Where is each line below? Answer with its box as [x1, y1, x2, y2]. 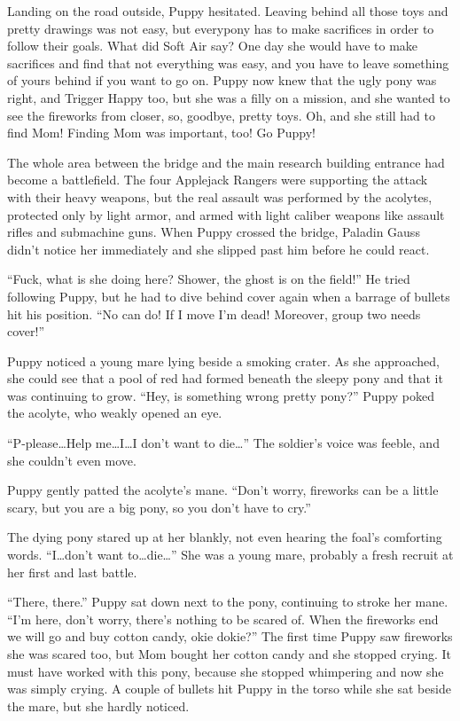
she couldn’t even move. [7, 451, 136, 469]
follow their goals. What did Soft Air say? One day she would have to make [7, 36, 418, 55]
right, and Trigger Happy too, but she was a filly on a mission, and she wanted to [7, 88, 450, 106]
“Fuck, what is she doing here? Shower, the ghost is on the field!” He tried [7, 270, 410, 288]
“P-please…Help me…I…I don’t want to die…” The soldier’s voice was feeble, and [7, 434, 440, 452]
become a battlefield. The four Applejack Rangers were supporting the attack [7, 170, 428, 189]
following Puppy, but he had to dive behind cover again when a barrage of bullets [7, 286, 450, 305]
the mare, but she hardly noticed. [7, 696, 190, 715]
